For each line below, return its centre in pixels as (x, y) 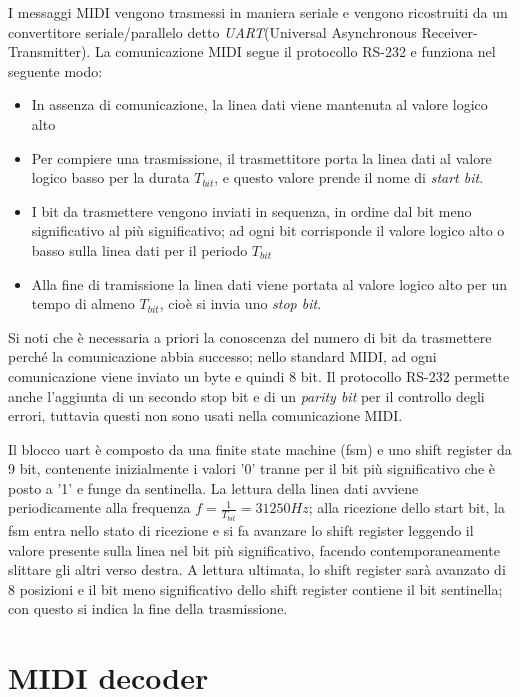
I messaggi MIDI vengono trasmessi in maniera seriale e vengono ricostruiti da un (258, 12)
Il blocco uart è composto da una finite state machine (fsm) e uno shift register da (260, 448)
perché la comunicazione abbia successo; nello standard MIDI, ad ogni (222, 356)
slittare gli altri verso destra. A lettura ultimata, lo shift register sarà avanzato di (257, 569)
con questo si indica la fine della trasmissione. (148, 608)
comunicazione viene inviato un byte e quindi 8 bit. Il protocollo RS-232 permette (259, 375)
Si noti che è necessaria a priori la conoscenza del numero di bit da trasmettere (250, 336)
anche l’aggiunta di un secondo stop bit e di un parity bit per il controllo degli (246, 395)
